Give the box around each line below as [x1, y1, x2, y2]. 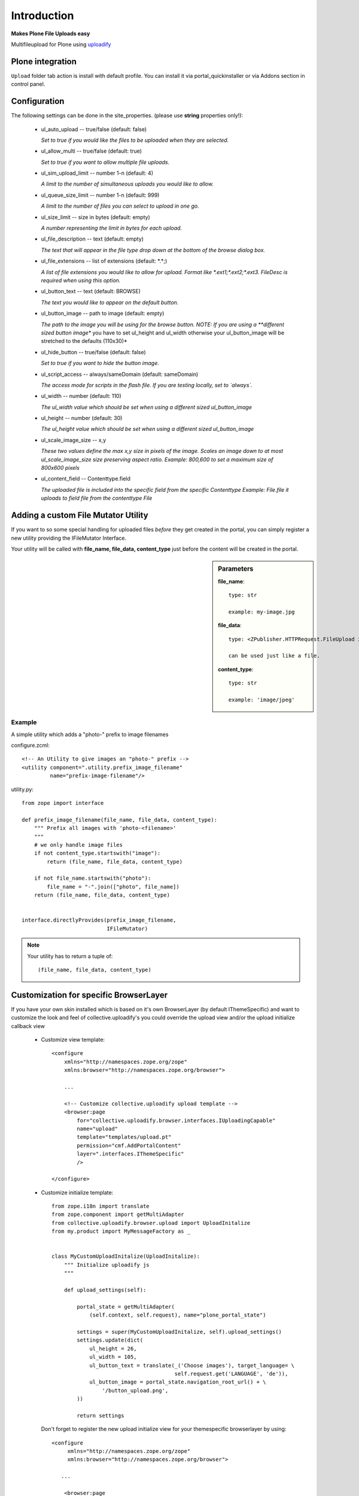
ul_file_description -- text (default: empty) [41, 235, 144, 242]
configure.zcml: [11, 742, 50, 749]
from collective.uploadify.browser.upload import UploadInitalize [51, 1220, 251, 1226]
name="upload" [77, 1125, 118, 1132]
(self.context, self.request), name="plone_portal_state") [89, 1312, 266, 1319]
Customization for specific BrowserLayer [11, 990, 168, 1000]
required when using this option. [41, 277, 121, 284]
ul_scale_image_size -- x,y [41, 436, 107, 443]
